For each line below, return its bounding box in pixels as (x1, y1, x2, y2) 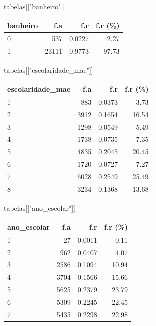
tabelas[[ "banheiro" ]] (4, 1, 65, 11)
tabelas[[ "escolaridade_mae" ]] (4, 64, 93, 75)
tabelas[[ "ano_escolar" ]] (4, 202, 75, 213)
